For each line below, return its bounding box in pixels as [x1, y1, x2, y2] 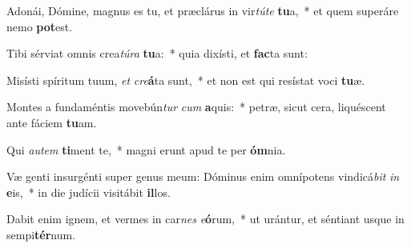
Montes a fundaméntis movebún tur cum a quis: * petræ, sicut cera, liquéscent [6, 98, 386, 115]
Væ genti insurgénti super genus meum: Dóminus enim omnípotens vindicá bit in [6, 168, 400, 185]
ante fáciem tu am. [6, 114, 97, 130]
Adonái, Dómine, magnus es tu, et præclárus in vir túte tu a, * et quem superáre [6, 2, 399, 18]
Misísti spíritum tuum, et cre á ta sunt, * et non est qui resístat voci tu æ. [6, 71, 365, 88]
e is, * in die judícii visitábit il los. [6, 183, 171, 200]
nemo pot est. [6, 18, 73, 34]
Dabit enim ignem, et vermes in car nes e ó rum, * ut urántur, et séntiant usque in [6, 210, 405, 227]
